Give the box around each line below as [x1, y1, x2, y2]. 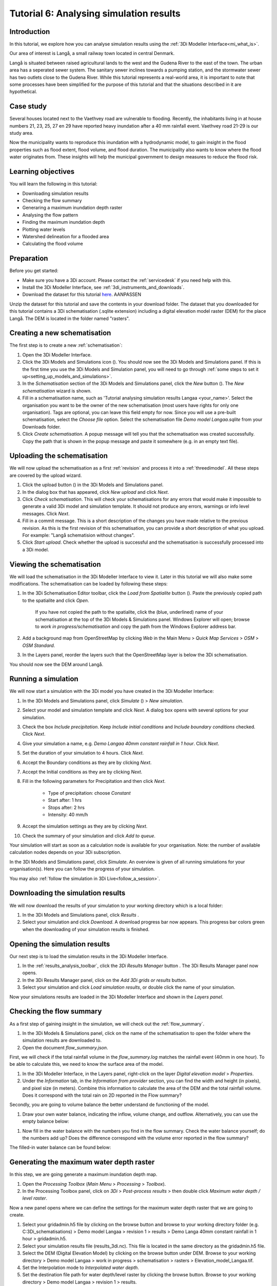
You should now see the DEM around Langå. [9, 661, 104, 667]
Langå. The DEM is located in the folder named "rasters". [9, 315, 130, 321]
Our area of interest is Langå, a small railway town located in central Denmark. [9, 50, 175, 57]
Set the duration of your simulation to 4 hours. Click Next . [22, 750, 144, 756]
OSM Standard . [22, 642, 55, 648]
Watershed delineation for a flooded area [22, 233, 109, 239]
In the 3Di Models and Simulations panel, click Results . [22, 912, 139, 918]
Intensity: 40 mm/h [48, 811, 88, 817]
